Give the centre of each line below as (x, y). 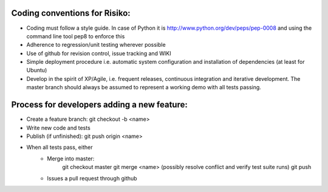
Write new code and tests (58, 128)
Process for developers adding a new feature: (99, 105)
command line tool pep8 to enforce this (76, 36)
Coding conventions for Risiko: (71, 13)
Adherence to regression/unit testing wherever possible (96, 45)
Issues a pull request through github (92, 178)
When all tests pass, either (60, 147)
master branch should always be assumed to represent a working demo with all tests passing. (144, 87)
